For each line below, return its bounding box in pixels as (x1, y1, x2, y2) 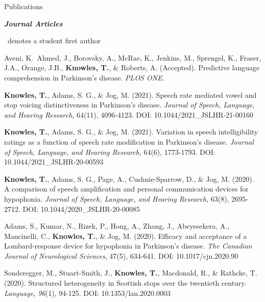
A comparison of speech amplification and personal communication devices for (4, 183, 249, 194)
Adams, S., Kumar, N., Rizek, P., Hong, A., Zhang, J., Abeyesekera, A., (4, 221, 230, 231)
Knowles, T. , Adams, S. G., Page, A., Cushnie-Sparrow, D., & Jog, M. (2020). (4, 173, 254, 184)
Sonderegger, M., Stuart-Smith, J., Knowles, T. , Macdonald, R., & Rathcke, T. (4, 267, 257, 278)
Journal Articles (4, 18, 63, 29)
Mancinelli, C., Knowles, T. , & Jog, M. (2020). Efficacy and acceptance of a (4, 230, 247, 241)
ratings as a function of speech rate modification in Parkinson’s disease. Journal (4, 136, 254, 147)
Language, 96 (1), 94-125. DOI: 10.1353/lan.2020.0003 (4, 287, 171, 298)
